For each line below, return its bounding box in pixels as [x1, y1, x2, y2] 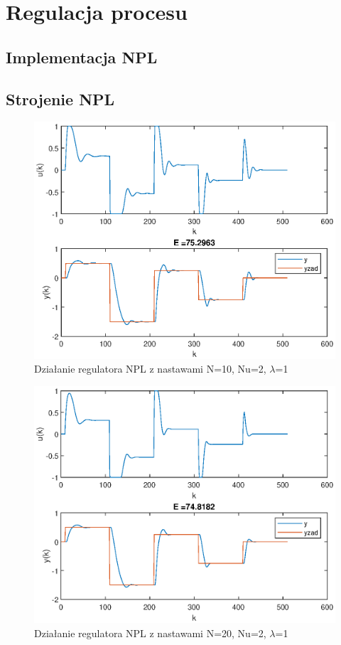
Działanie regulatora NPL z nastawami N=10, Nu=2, [34, 361, 266, 376]
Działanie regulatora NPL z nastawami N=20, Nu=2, [34, 626, 266, 640]
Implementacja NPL [6, 46, 158, 68]
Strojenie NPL [6, 87, 115, 110]
